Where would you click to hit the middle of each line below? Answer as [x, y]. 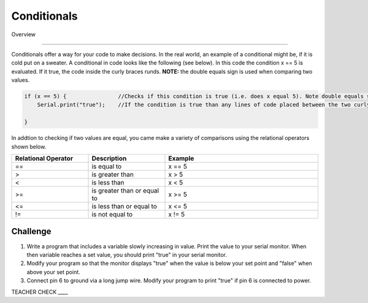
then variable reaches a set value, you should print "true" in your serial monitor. [127, 255]
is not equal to [112, 215]
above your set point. [54, 272]
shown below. [29, 147]
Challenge [31, 232]
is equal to [107, 167]
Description [109, 158]
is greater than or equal [125, 191]
